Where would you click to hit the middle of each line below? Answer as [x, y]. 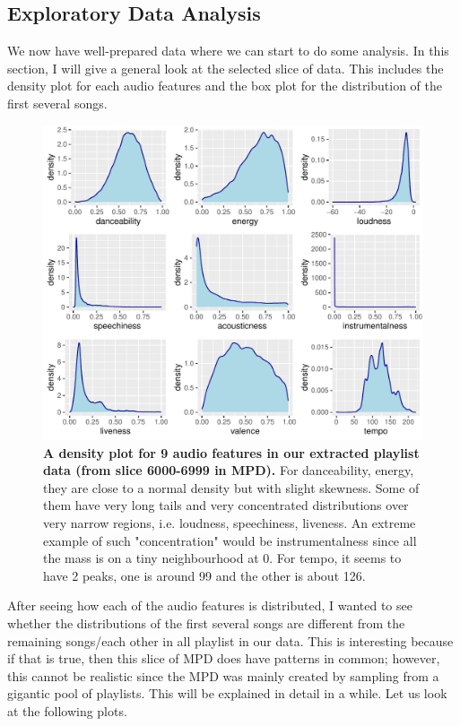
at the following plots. [67, 711]
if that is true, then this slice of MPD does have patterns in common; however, [224, 658]
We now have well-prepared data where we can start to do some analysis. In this [228, 51]
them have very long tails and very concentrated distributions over [226, 505]
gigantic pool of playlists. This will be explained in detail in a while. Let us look [227, 693]
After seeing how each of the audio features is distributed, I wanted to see [210, 605]
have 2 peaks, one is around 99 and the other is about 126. [204, 575]
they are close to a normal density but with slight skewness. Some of [231, 487]
